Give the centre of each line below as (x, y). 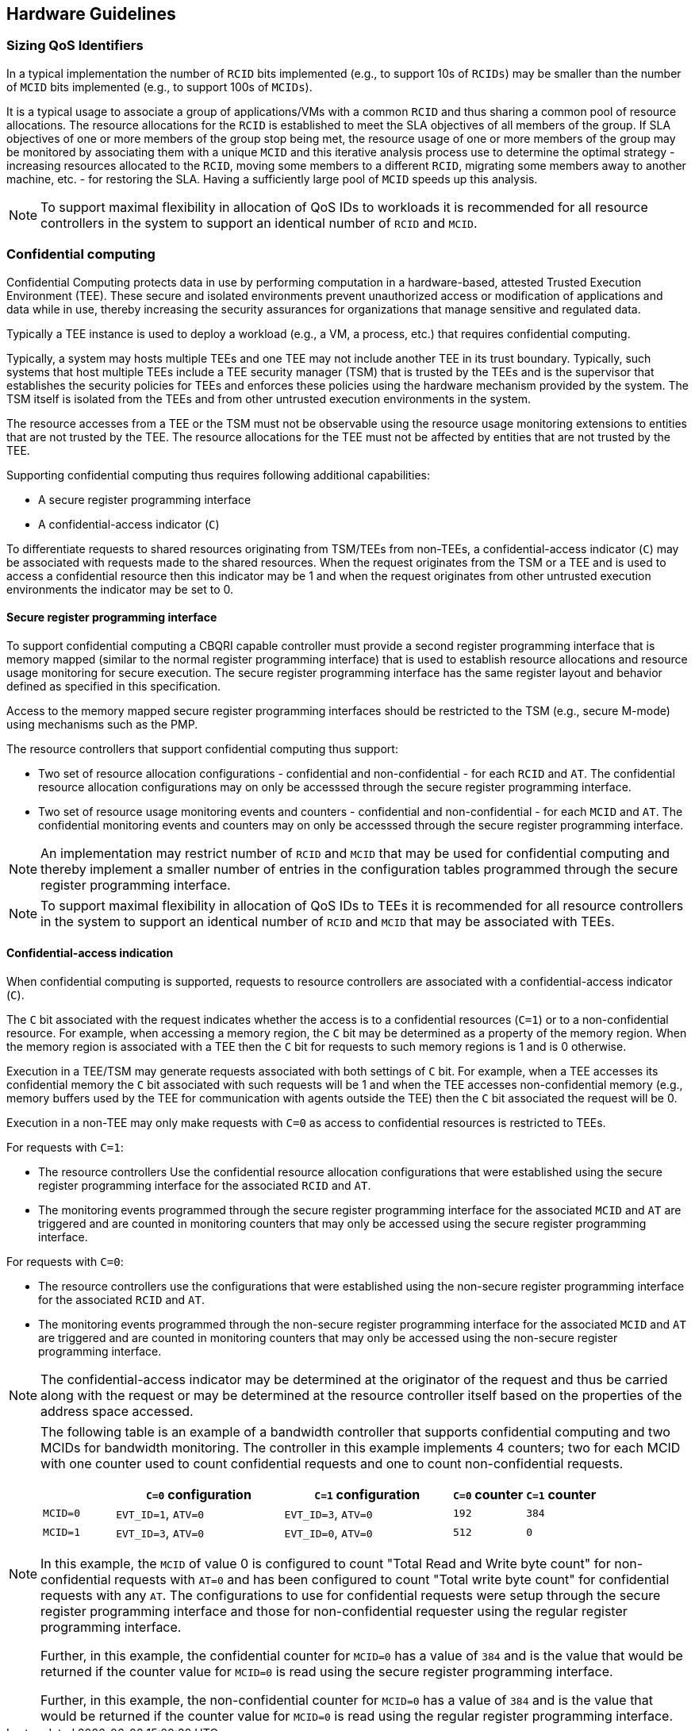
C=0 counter (488, 1494)
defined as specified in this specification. (114, 686)
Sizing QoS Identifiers (75, 46)
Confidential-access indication (90, 953)
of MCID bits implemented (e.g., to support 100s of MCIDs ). (159, 87)
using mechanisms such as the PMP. (102, 724)
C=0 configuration (198, 1494)
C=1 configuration (367, 1494)
